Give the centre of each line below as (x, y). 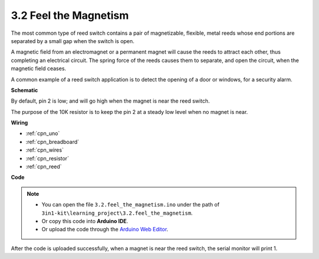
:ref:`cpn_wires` (45, 150)
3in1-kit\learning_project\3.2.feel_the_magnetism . (117, 213)
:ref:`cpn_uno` (43, 133)
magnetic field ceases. (38, 68)
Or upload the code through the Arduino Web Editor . (105, 230)
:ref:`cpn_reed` (44, 167)
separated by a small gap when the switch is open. (73, 41)
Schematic (25, 90)
